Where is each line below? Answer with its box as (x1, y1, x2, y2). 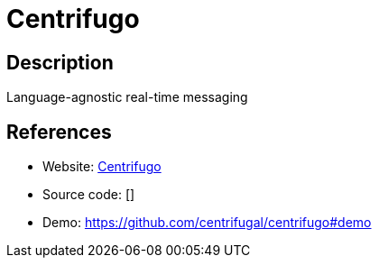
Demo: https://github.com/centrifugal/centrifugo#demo (42, 215, 372, 231)
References (6, 120, 112, 143)
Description (6, 50, 114, 74)
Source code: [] (42, 187, 135, 203)
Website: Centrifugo (42, 159, 162, 175)
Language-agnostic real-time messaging (6, 89, 248, 105)
